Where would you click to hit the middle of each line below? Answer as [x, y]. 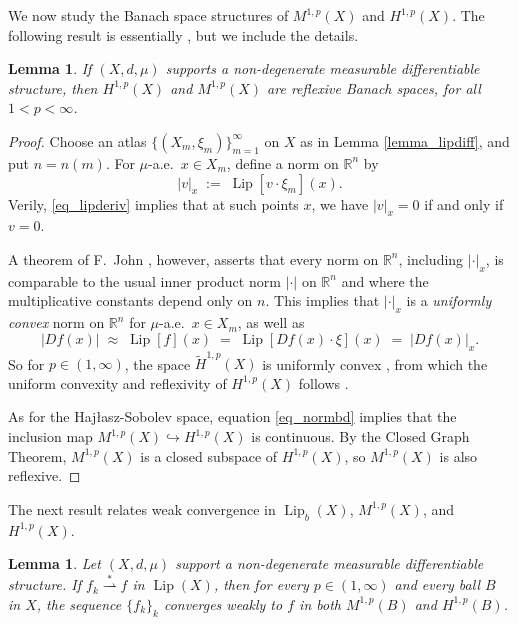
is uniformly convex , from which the [375, 363]
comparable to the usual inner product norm [144, 280]
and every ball [437, 584]
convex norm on [56, 322]
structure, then [53, 87]
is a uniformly [449, 300]
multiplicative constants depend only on [130, 300]
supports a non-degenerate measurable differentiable [322, 68]
